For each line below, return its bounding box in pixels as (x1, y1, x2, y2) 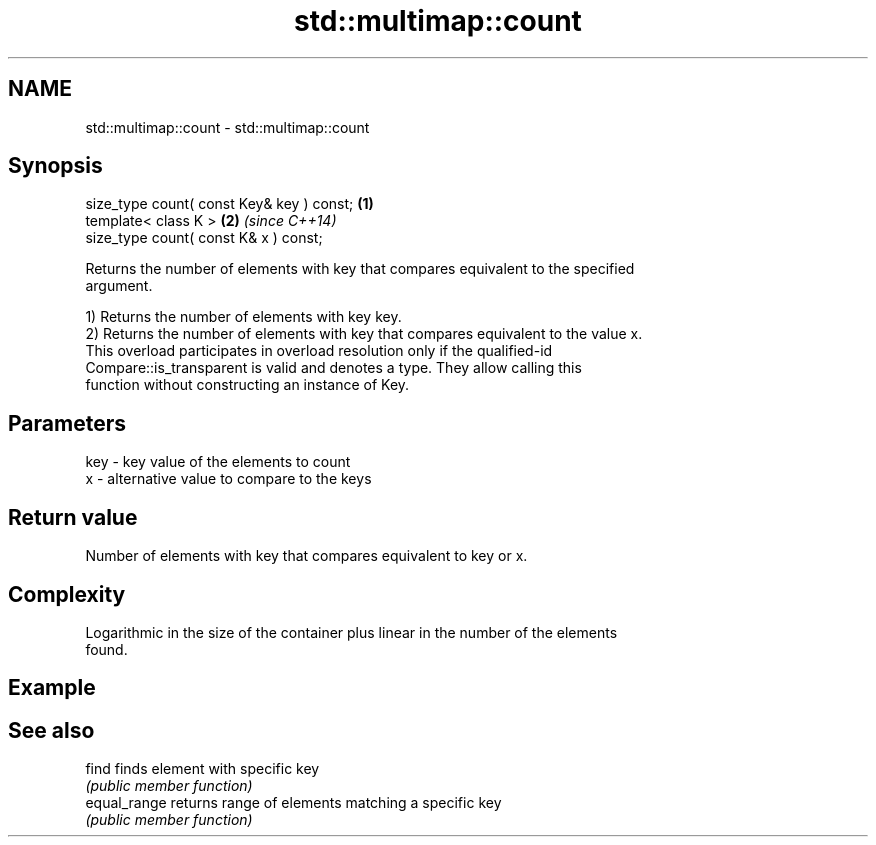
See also (8, 717, 95, 743)
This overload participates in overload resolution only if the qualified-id (85, 342, 553, 360)
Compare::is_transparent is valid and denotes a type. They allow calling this (85, 359, 582, 377)
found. (85, 640, 128, 658)
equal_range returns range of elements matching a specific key (85, 794, 502, 812)
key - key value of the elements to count (85, 453, 351, 471)
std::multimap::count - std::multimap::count (85, 118, 370, 136)
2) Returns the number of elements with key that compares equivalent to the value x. (85, 325, 643, 343)
